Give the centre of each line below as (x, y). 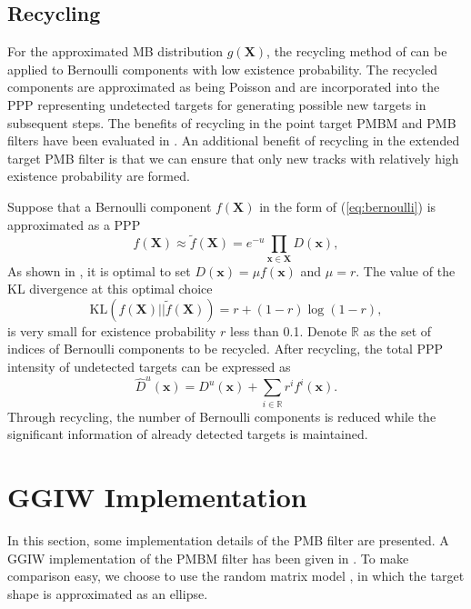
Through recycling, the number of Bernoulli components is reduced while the (222, 416)
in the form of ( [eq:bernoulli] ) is (348, 206)
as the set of (397, 330)
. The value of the (406, 270)
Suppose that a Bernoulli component (110, 206)
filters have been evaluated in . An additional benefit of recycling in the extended (234, 140)
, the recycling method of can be (357, 51)
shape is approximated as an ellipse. (108, 593)
